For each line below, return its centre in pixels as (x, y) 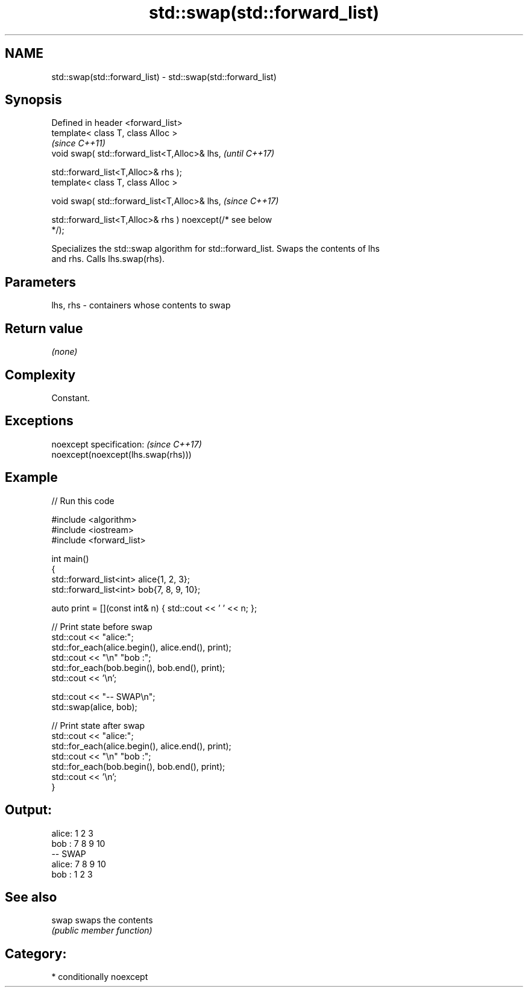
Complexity (40, 375)
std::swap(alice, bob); (94, 707)
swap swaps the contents (102, 920)
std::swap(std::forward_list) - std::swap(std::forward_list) (164, 76)
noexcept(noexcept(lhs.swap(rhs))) (121, 454)
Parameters (40, 282)
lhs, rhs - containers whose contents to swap (141, 305)
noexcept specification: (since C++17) (127, 444)
